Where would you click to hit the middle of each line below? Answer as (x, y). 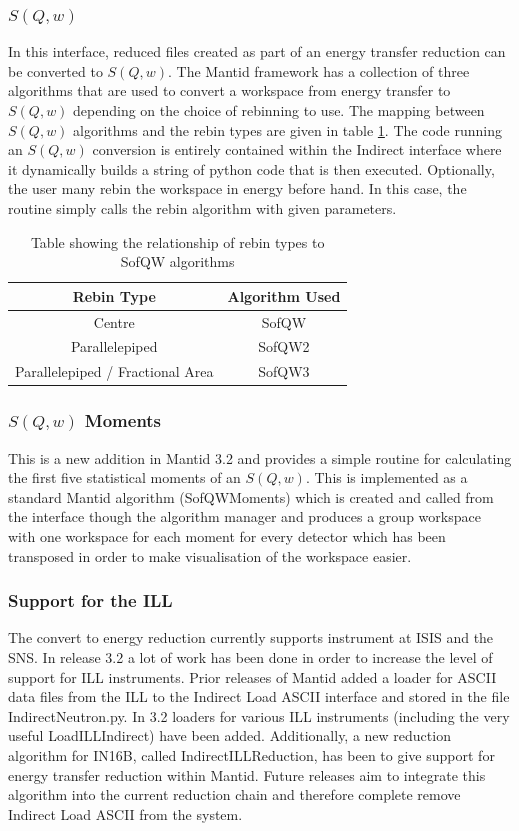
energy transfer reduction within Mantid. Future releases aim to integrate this (247, 774)
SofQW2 (284, 346)
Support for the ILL (90, 600)
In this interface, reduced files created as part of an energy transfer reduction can (257, 51)
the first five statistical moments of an (124, 477)
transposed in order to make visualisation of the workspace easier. (210, 555)
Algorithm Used (284, 295)
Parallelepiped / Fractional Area (114, 371)
